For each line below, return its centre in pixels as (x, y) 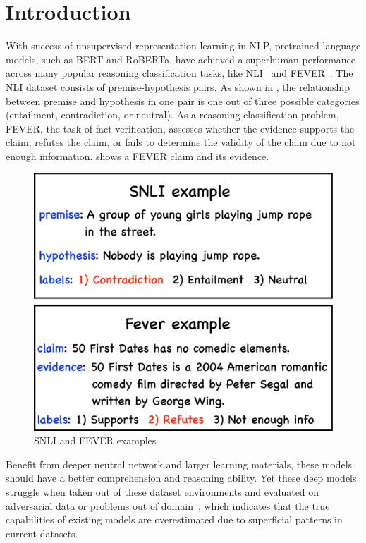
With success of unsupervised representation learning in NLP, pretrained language (183, 45)
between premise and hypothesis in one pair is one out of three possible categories (183, 100)
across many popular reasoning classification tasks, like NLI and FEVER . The (179, 73)
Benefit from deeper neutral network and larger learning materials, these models (179, 464)
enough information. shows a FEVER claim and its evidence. (138, 155)
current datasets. (42, 533)
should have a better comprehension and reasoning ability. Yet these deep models (181, 478)
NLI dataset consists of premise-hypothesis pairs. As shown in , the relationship (178, 86)
